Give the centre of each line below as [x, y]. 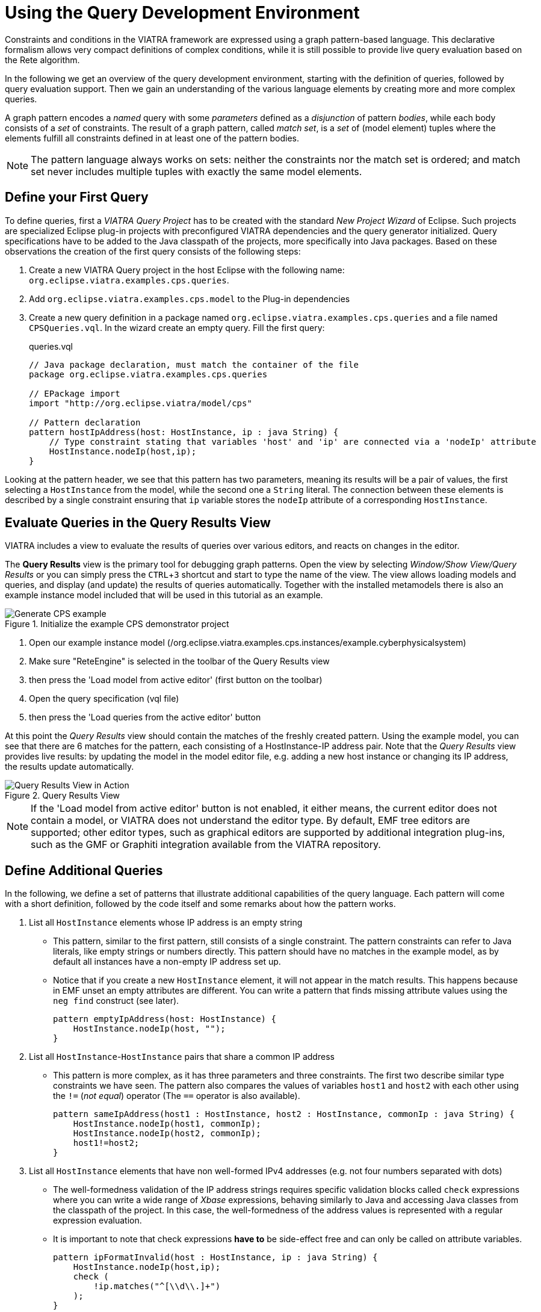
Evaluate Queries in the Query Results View [138, 523]
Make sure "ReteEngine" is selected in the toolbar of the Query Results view [179, 661]
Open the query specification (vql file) [104, 699]
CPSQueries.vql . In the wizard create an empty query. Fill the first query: [177, 327]
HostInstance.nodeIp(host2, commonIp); [167, 1134]
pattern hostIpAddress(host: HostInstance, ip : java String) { [184, 432]
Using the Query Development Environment [182, 13]
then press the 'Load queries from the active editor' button [145, 717]
